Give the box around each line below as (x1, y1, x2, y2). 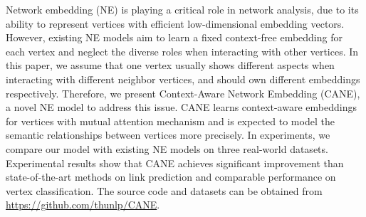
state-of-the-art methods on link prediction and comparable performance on (6, 169, 336, 184)
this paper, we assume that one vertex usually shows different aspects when (6, 58, 335, 73)
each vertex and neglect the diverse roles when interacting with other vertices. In (6, 43, 359, 58)
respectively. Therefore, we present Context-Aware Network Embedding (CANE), (6, 85, 360, 100)
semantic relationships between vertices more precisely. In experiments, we (6, 127, 330, 142)
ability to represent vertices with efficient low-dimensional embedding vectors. (6, 16, 345, 31)
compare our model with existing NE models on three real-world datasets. (6, 141, 328, 156)
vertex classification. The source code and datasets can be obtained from (6, 183, 323, 198)
